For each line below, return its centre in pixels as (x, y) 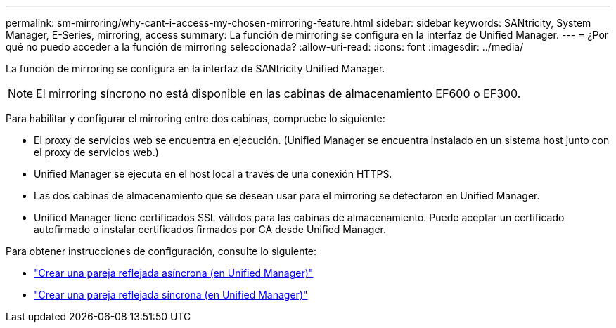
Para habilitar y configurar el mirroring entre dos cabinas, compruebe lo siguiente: (195, 118)
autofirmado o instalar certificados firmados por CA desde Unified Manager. (210, 229)
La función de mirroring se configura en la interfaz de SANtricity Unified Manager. (195, 68)
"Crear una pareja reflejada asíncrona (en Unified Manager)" (174, 273)
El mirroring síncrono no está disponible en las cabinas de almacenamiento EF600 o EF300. (278, 93)
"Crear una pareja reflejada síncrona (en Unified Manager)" (171, 295)
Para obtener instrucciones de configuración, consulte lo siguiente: (161, 251)
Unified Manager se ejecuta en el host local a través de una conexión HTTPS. (213, 174)
